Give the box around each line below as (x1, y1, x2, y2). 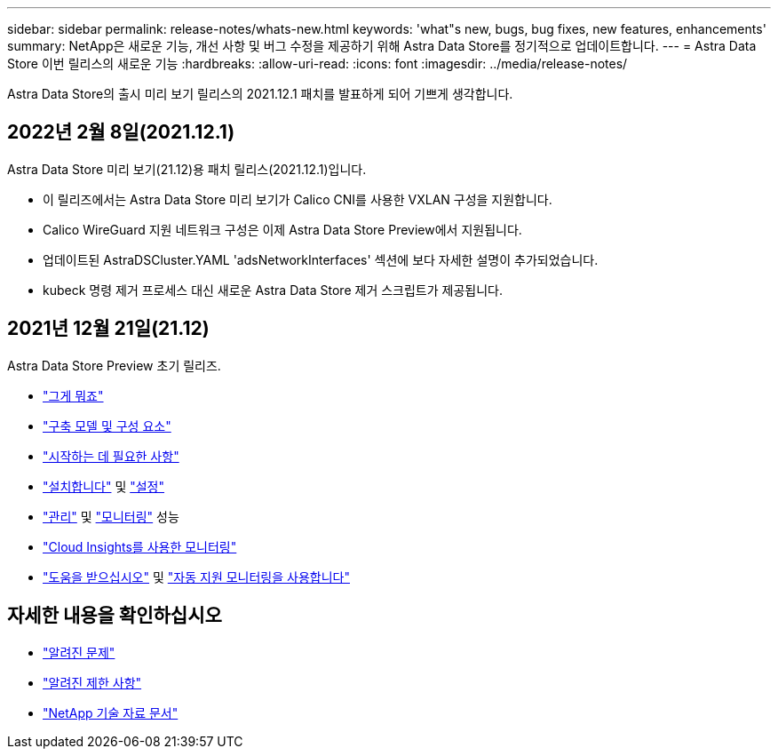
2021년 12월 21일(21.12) (7, 317, 210, 340)
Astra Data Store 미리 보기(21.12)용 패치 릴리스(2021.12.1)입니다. (7, 161, 367, 177)
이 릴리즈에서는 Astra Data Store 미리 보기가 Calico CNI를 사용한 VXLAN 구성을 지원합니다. (43, 191, 552, 207)
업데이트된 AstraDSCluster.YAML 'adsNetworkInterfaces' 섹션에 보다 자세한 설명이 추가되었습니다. (43, 251, 599, 267)
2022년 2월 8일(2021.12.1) (7, 121, 235, 144)
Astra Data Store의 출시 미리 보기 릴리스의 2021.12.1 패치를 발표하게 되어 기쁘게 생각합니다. (7, 86, 513, 101)
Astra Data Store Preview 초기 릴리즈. (7, 357, 221, 373)
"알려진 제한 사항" (43, 674, 142, 690)
